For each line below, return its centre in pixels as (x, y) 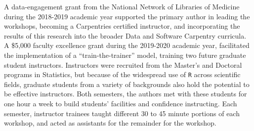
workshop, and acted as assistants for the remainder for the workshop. (110, 123)
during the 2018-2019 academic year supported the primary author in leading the (127, 16)
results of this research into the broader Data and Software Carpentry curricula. (125, 35)
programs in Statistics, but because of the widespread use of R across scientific (122, 74)
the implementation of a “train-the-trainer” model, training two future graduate (125, 55)
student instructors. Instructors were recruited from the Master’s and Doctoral (123, 65)
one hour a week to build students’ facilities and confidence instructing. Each (121, 103)
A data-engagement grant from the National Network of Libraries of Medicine (122, 6)
